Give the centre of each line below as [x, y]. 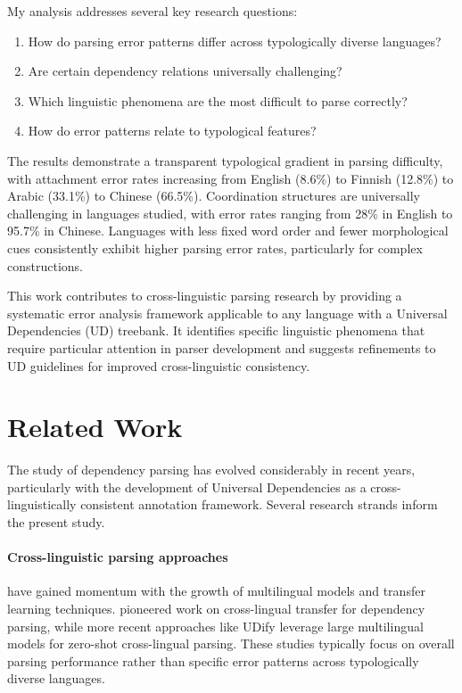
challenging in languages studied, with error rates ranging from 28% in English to [230, 213]
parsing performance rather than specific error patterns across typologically [213, 660]
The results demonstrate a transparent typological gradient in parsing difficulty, [225, 160]
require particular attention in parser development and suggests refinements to [222, 347]
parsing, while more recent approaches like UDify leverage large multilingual [215, 626]
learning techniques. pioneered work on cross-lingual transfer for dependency [216, 608]
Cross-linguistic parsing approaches [118, 557]
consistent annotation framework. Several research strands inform [259, 504]
